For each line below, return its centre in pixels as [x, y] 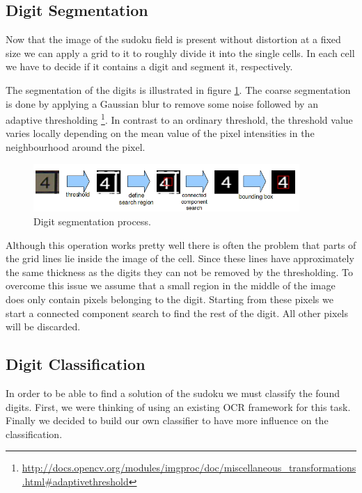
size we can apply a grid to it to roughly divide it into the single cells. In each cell [180, 52]
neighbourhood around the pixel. [76, 147]
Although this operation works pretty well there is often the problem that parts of [181, 244]
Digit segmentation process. [92, 221]
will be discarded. [43, 326]
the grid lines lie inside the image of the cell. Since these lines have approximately [180, 258]
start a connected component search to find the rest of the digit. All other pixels [177, 313]
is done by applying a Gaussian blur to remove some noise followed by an [162, 103]
